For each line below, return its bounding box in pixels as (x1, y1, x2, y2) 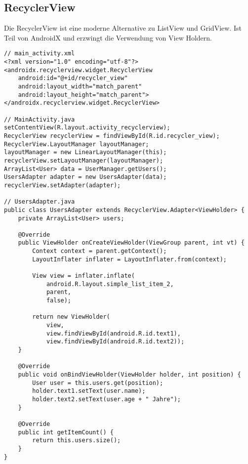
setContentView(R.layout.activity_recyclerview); (4, 124, 170, 131)
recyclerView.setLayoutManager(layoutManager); (4, 157, 164, 164)
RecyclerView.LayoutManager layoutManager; (4, 140, 149, 148)
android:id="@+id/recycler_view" (18, 75, 128, 82)
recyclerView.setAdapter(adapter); (4, 181, 121, 189)
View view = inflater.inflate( (32, 272, 135, 280)
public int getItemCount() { (18, 428, 114, 436)
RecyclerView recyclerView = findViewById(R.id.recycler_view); (4, 132, 220, 139)
